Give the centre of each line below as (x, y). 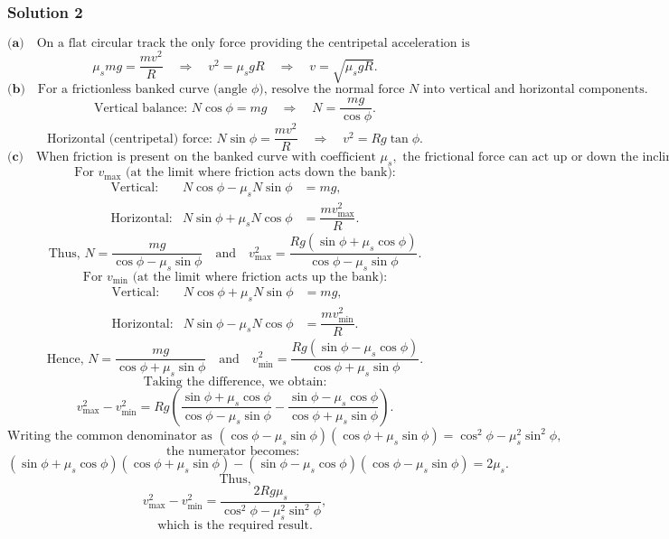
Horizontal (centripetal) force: (130, 139)
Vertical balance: (141, 108)
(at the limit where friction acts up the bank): (260, 277)
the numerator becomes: (233, 451)
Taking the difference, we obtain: (235, 381)
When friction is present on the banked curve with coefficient (206, 158)
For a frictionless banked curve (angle (142, 90)
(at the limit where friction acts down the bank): (261, 173)
